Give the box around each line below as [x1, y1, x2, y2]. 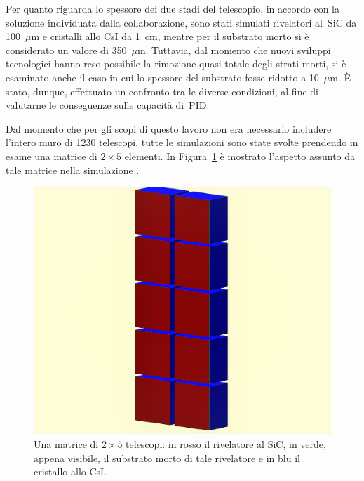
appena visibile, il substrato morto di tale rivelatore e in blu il [34, 450, 300, 465]
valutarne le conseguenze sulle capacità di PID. [6, 98, 210, 112]
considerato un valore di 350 [6, 42, 127, 57]
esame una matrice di [6, 148, 97, 163]
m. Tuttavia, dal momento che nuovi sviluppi [137, 42, 331, 57]
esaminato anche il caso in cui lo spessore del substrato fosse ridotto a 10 [6, 70, 319, 84]
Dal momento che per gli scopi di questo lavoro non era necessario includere [6, 121, 332, 136]
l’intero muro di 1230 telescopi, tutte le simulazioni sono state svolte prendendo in [6, 135, 358, 150]
